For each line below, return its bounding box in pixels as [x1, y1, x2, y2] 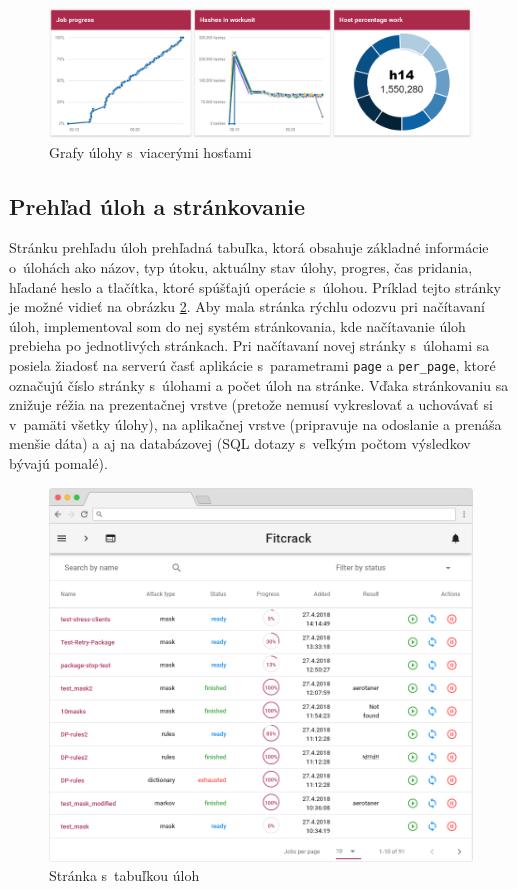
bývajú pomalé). [9, 453, 108, 473]
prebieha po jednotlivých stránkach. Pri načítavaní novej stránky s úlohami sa [9, 335, 490, 356]
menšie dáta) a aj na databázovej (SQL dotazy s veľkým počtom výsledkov [9, 433, 471, 454]
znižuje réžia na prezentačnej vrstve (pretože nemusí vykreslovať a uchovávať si [9, 394, 493, 415]
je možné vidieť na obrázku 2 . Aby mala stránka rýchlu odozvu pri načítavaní [9, 296, 485, 317]
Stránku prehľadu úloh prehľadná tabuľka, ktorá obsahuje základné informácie [9, 237, 489, 258]
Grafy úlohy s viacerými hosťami [49, 141, 252, 162]
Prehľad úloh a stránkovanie [9, 190, 306, 221]
